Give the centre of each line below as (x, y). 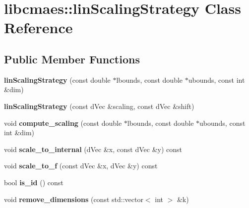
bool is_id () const (34, 182)
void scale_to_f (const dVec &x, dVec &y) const (81, 166)
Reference (38, 27)
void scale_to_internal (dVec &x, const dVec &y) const (93, 149)
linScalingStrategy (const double (57, 79)
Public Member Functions (72, 59)
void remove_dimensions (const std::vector (74, 199)
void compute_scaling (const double (63, 123)
